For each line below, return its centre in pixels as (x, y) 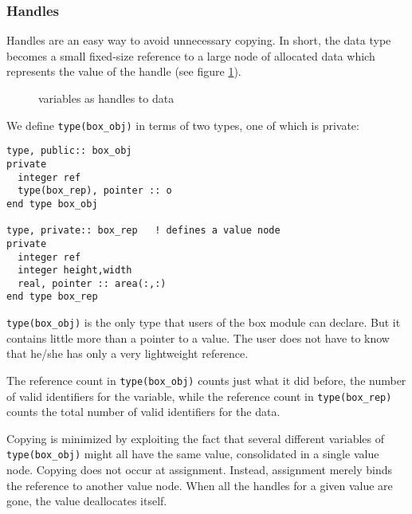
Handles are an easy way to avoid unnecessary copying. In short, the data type (199, 40)
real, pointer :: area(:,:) (92, 283)
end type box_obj (52, 204)
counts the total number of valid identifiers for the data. (143, 412)
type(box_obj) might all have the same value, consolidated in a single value (193, 454)
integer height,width (75, 271)
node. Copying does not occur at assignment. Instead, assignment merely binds (199, 470)
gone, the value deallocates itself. (87, 501)
